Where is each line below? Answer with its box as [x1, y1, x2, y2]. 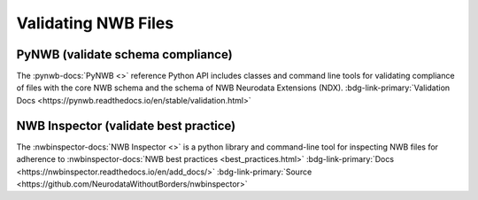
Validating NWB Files [16, 13, 174, 33]
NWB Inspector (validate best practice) [16, 118, 236, 133]
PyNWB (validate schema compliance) [16, 47, 234, 62]
